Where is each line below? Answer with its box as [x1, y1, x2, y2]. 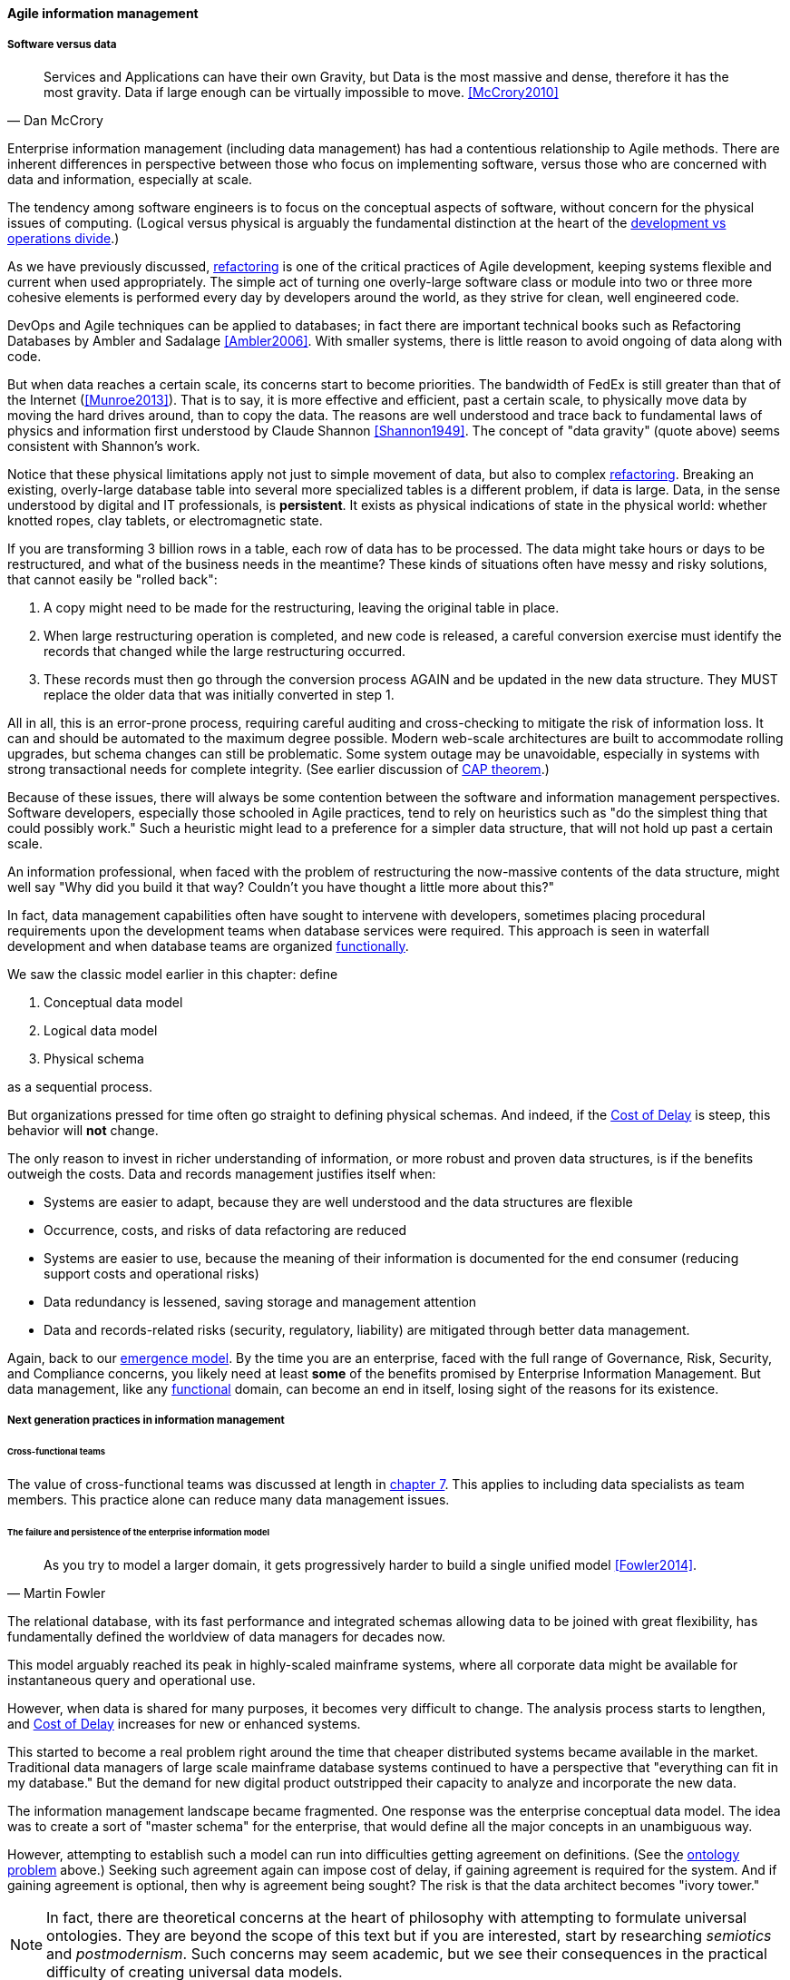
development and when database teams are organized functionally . [7, 937, 409, 954]
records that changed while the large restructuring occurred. [44, 642, 406, 659]
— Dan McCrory [7, 112, 103, 128]
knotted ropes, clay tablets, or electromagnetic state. [7, 512, 323, 528]
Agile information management [7, 5, 199, 21]
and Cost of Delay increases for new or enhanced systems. [7, 1715, 361, 1731]
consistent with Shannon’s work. [7, 437, 200, 454]
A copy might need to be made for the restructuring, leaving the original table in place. [44, 599, 560, 615]
